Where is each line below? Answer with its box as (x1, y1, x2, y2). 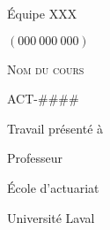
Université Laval (7, 208, 95, 226)
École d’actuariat (7, 178, 99, 196)
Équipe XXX (7, 4, 77, 22)
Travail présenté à (7, 119, 104, 137)
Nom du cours (7, 59, 84, 78)
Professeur (7, 149, 63, 167)
